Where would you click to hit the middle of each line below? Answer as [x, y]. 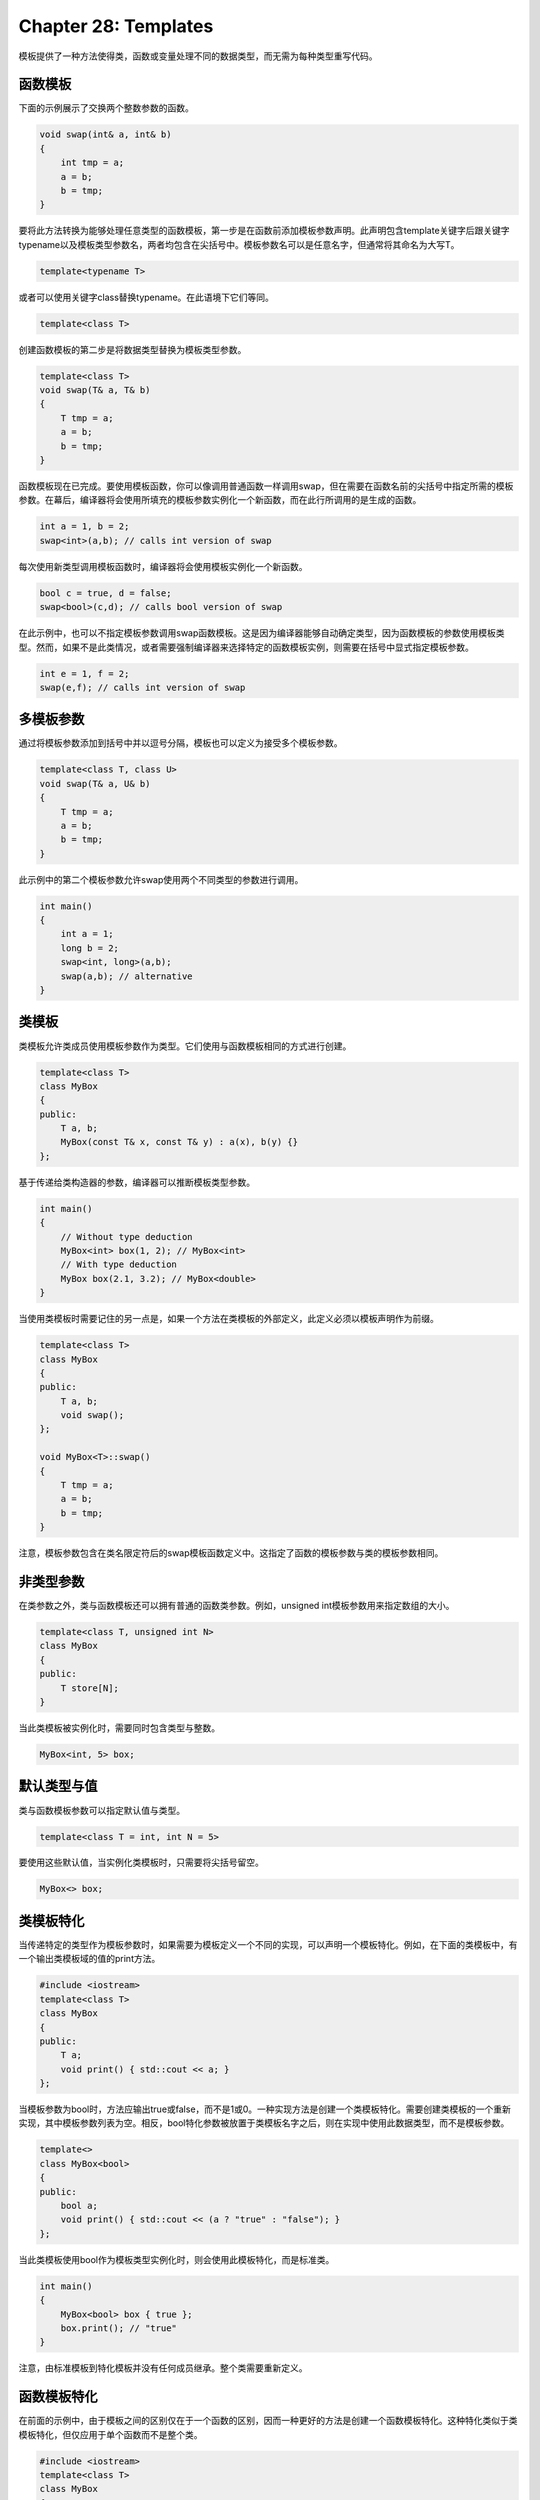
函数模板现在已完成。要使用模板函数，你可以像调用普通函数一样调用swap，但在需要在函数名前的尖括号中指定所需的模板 [266, 486]
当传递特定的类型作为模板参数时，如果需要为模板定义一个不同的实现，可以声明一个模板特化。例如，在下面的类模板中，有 [268, 1944]
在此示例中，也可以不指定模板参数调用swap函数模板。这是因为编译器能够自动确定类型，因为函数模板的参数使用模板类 [261, 633]
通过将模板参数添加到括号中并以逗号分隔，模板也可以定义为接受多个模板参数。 [180, 743]
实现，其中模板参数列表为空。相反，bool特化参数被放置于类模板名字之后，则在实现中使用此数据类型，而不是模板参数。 [264, 2123]
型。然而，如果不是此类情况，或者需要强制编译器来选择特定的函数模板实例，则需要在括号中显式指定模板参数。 [246, 647]
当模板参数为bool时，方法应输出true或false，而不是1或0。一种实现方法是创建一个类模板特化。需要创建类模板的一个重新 [265, 2109]
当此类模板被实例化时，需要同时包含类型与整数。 [119, 1728]
